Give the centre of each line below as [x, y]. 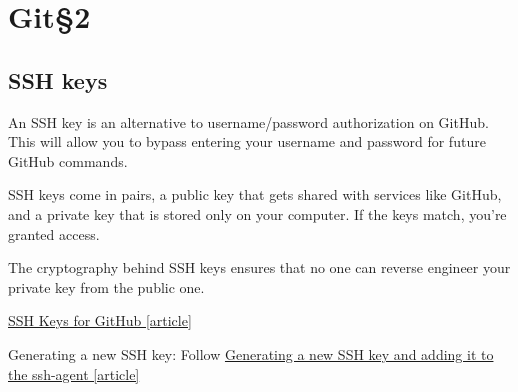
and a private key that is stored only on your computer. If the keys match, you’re [257, 213]
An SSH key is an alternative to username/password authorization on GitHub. [248, 121]
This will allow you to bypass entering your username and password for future [247, 141]
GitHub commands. [68, 160]
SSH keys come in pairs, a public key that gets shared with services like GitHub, [255, 194]
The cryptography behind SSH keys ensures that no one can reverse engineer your [259, 267]
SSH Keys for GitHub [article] [100, 320]
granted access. [54, 233]
